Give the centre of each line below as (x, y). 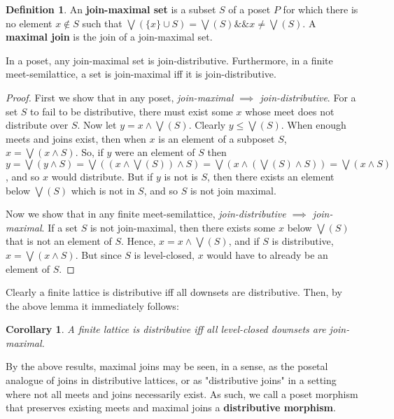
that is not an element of (59, 241)
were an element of (155, 152)
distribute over (37, 125)
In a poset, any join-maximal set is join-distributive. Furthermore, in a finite (169, 60)
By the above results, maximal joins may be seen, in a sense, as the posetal (167, 366)
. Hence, (139, 241)
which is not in (103, 190)
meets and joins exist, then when (76, 138)
